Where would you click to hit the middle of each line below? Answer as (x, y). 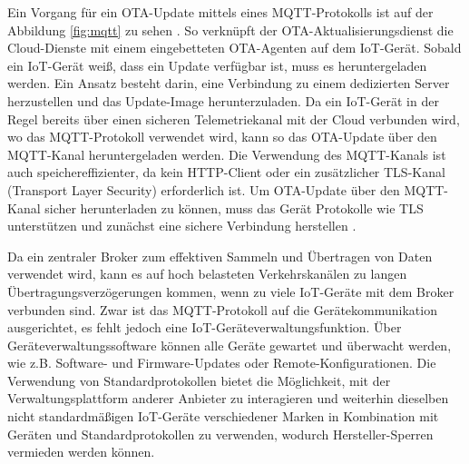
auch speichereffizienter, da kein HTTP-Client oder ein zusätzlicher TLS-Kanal (226, 172)
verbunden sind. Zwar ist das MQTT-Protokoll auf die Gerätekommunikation (222, 309)
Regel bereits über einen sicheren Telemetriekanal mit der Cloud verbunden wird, (234, 118)
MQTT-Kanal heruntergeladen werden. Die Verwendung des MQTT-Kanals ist (227, 154)
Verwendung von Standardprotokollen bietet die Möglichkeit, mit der (199, 380)
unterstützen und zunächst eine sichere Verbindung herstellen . (182, 226)
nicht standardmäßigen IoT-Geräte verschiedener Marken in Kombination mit (223, 416)
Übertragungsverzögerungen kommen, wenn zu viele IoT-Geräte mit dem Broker (231, 291)
